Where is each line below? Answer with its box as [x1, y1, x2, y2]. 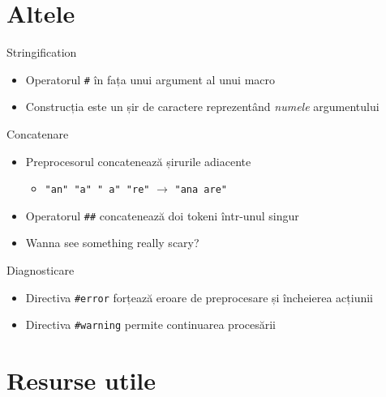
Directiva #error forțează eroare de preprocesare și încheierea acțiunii [25, 288, 373, 305]
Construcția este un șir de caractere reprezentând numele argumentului [25, 98, 380, 115]
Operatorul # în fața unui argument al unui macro [25, 70, 276, 88]
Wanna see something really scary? [25, 234, 199, 251]
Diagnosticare [6, 262, 75, 279]
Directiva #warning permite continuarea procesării [25, 316, 276, 333]
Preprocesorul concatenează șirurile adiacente [25, 152, 251, 169]
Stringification [6, 44, 77, 61]
